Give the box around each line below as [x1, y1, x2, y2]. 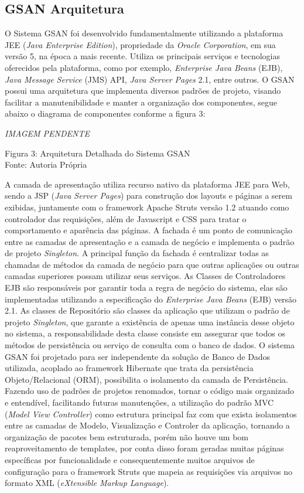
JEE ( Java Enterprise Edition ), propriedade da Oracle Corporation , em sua [5, 38, 276, 50]
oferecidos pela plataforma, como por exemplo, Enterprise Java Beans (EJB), [5, 61, 283, 73]
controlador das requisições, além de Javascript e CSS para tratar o [5, 212, 247, 225]
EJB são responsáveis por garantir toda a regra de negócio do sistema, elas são [5, 281, 288, 294]
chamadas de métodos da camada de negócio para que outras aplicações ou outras [5, 258, 299, 270]
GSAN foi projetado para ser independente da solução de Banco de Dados [5, 350, 271, 362]
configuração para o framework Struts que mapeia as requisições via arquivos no [5, 465, 293, 477]
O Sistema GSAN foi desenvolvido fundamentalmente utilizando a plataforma [5, 27, 283, 39]
